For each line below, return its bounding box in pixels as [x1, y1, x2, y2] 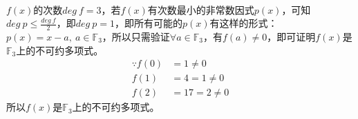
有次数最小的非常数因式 [147, 2, 254, 17]
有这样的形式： [209, 16, 278, 30]
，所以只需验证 [102, 30, 170, 44]
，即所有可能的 [114, 16, 182, 30]
